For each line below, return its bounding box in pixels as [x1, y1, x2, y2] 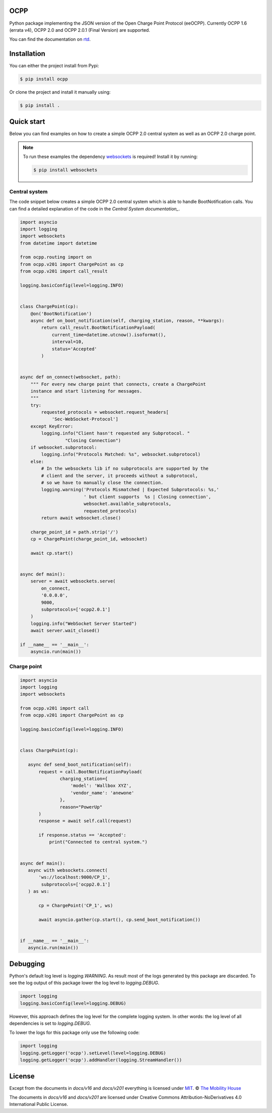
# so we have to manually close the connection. [41, 480, 164, 485]
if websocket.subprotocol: [30, 444, 98, 451]
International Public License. [9, 1101, 68, 1107]
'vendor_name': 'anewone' [70, 790, 134, 795]
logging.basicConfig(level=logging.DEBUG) [20, 1000, 126, 1006]
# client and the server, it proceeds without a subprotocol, [41, 473, 198, 478]
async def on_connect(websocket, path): [20, 374, 121, 380]
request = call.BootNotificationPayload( [38, 769, 143, 775]
